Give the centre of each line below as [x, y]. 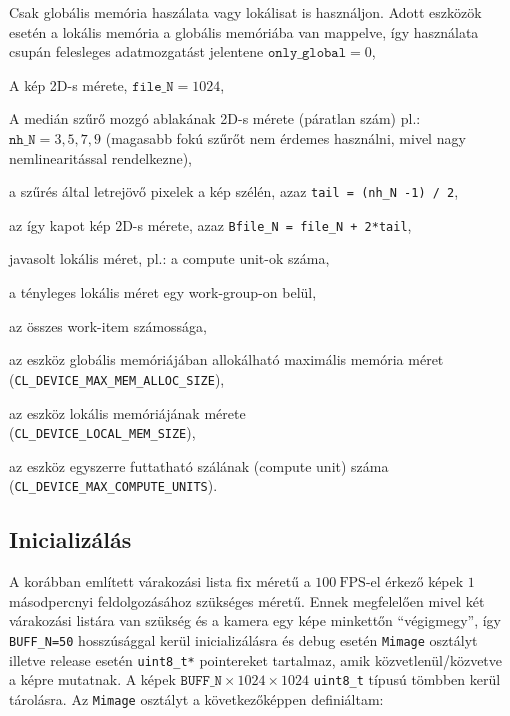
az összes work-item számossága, [108, 325]
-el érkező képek [414, 581]
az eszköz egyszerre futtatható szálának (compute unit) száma [199, 465]
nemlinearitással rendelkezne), [101, 157]
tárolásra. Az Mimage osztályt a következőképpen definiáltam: [196, 698]
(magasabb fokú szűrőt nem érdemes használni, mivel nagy [285, 137]
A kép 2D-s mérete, [68, 84]
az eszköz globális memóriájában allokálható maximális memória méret [226, 359]
